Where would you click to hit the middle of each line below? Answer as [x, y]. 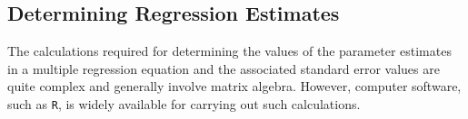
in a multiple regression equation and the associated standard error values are [224, 68]
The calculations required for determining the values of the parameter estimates [229, 51]
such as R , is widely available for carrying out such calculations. [184, 103]
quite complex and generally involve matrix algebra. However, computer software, [234, 86]
